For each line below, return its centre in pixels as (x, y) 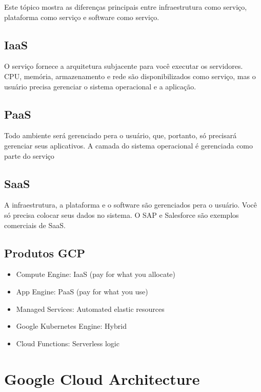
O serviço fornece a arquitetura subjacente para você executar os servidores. (124, 66)
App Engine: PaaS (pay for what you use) (82, 291)
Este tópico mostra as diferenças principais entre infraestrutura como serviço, (126, 7)
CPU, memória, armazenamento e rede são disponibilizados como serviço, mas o (130, 76)
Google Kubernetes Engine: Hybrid (71, 326)
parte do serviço (29, 155)
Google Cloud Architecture (102, 378)
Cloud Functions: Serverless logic (68, 343)
